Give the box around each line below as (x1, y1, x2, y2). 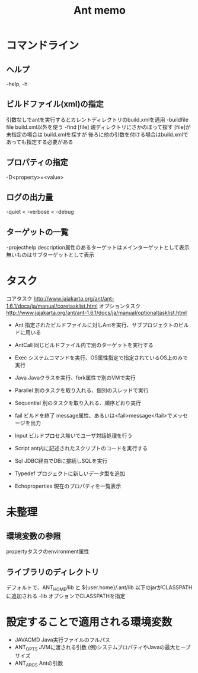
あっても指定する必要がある (6, 138, 74, 146)
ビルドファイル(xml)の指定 (6, 99, 104, 109)
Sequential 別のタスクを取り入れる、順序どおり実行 (14, 399, 141, 407)
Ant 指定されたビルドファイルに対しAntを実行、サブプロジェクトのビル (14, 321, 189, 328)
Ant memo (73, 4, 126, 17)
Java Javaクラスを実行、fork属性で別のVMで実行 (14, 374, 136, 381)
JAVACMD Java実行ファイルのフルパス (14, 636, 111, 643)
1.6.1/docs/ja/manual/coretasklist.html (6, 302, 98, 309)
